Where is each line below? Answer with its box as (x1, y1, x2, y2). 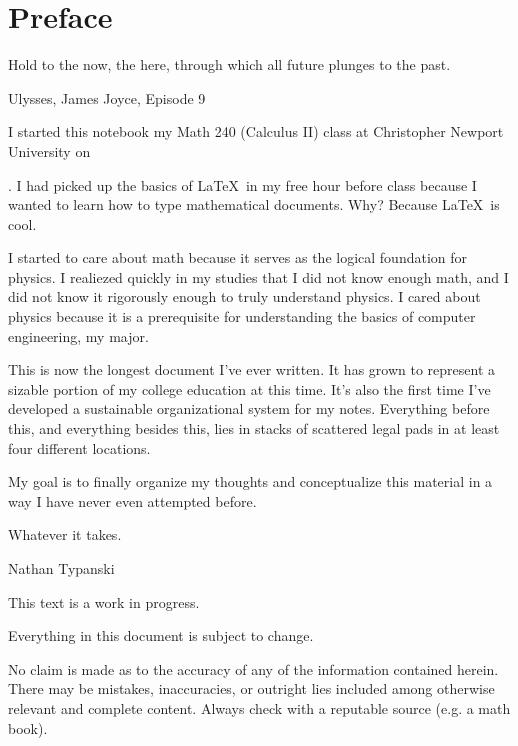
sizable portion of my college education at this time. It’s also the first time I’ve (8, 378, 491, 399)
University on (8, 140, 91, 161)
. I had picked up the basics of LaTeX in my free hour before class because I (8, 174, 477, 195)
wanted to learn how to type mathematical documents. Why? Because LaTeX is (8, 194, 500, 215)
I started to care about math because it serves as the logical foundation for (8, 247, 468, 268)
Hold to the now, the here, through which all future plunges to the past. (8, 54, 451, 75)
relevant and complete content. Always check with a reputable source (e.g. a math (8, 697, 511, 718)
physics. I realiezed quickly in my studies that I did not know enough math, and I (8, 266, 509, 287)
